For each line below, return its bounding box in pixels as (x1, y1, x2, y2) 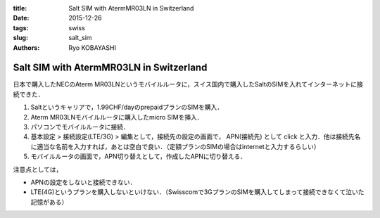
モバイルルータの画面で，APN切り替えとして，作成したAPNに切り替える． (30, 152, 246, 161)
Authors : (13, 43, 40, 52)
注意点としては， (13, 165, 63, 174)
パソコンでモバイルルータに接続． (30, 123, 129, 132)
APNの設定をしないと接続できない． (30, 178, 137, 186)
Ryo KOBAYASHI (68, 43, 116, 52)
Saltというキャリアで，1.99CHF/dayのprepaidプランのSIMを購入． (30, 103, 224, 112)
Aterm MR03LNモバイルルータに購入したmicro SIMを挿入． (30, 113, 203, 121)
